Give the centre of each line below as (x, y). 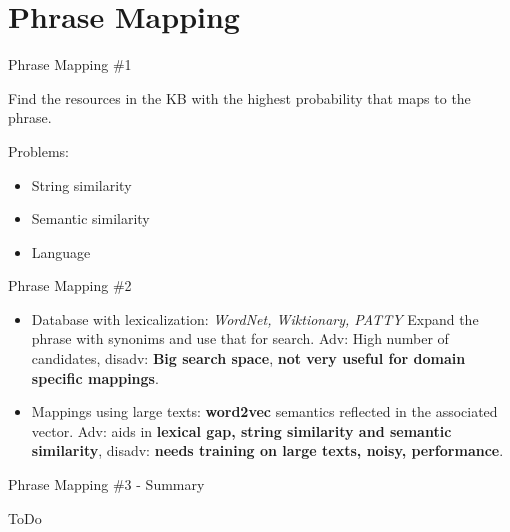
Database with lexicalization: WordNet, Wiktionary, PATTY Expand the (255, 318)
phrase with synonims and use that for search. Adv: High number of (240, 338)
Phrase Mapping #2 (70, 285)
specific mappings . (95, 377)
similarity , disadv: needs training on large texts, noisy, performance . (267, 450)
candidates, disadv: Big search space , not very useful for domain (248, 358)
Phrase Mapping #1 (70, 64)
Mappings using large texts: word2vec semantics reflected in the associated (264, 411)
